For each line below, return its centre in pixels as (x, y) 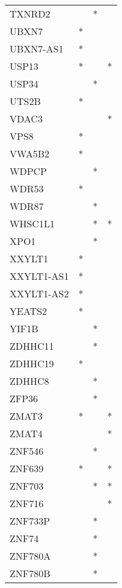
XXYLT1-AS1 (39, 276)
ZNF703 (27, 486)
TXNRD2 (30, 14)
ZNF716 (27, 503)
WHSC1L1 (32, 223)
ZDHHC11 (32, 346)
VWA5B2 (30, 153)
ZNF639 (27, 468)
